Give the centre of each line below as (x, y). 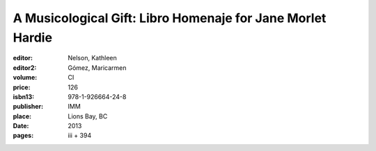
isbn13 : (24, 96)
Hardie (32, 37)
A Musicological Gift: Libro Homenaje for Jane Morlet (170, 18)
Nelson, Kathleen (93, 58)
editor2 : (25, 68)
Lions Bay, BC (88, 116)
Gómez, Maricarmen (97, 68)
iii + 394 (80, 136)
